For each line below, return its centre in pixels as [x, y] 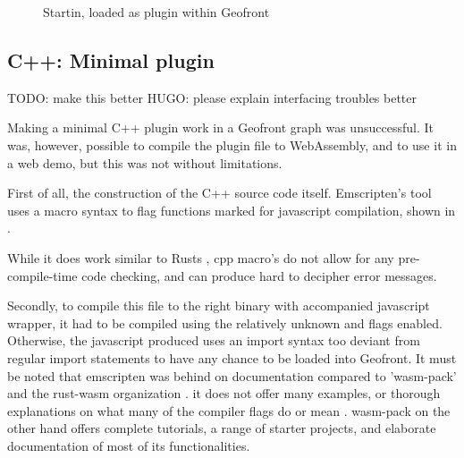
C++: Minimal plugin [111, 59]
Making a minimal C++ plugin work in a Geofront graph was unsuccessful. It [220, 127]
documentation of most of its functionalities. [129, 445]
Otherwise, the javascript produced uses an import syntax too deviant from [214, 340]
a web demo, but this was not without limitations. [145, 162]
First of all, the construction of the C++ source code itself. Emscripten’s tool [219, 193]
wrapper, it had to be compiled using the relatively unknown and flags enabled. [225, 322]
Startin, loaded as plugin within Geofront [156, 12]
